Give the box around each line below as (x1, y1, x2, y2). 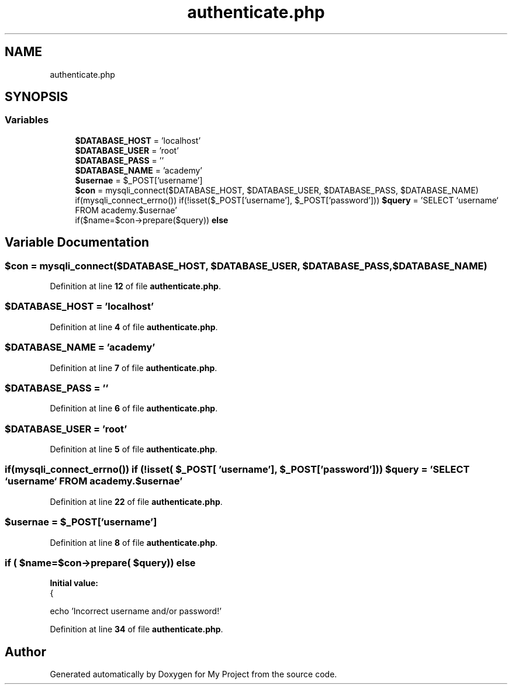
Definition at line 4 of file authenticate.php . (50, 321, 218, 332)
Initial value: (50, 578, 98, 588)
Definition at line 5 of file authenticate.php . (50, 444, 217, 455)
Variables (5, 114, 49, 126)
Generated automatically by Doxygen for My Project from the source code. (50, 669, 337, 680)
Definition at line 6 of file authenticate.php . (50, 403, 218, 414)
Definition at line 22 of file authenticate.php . (50, 496, 223, 507)
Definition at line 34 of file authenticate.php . (50, 624, 223, 635)
